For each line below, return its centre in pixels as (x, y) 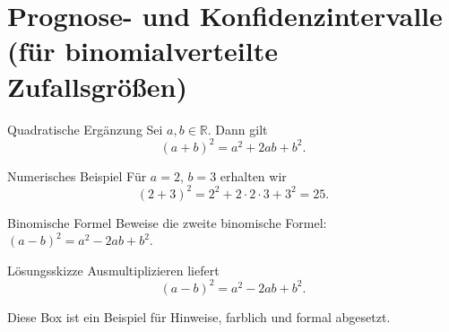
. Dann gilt (237, 129)
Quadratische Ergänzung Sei (85, 129)
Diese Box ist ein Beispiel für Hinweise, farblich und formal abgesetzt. (199, 316)
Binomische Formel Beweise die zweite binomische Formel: (167, 222)
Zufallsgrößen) (97, 86)
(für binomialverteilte (142, 51)
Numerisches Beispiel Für (77, 175)
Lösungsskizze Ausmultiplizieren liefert (113, 270)
